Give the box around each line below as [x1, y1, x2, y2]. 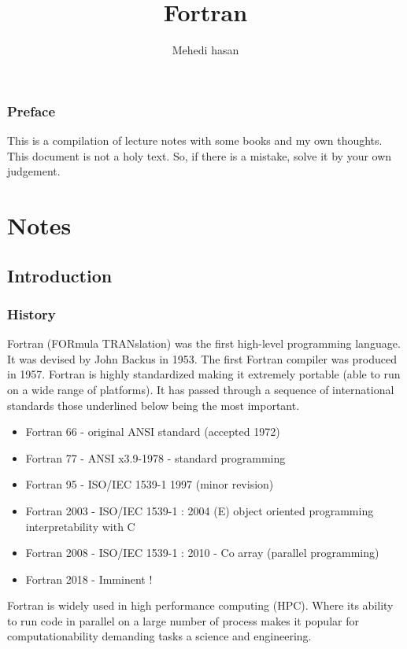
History [7, 304, 56, 323]
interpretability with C [25, 518, 135, 534]
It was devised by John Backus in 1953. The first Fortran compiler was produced [7, 350, 398, 367]
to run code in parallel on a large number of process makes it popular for [7, 612, 359, 629]
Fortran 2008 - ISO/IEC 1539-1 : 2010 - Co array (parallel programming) [25, 544, 379, 561]
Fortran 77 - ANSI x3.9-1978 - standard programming [25, 449, 286, 466]
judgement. [7, 163, 61, 179]
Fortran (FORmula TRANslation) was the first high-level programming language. [7, 335, 401, 352]
